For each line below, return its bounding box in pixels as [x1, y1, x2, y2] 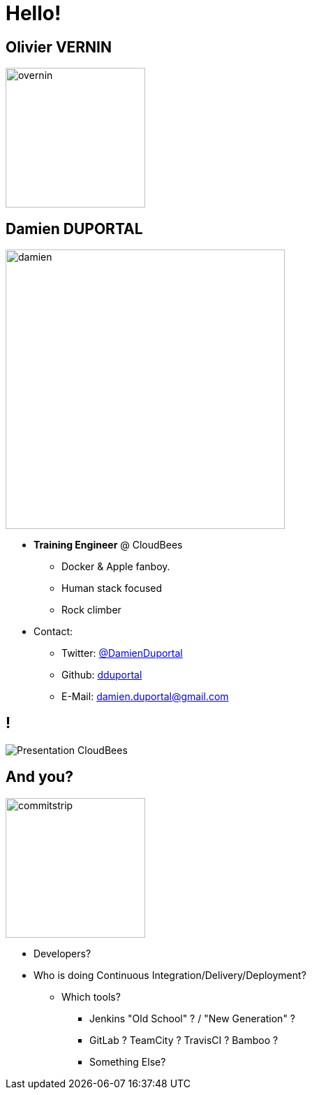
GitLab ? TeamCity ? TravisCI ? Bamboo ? [89, 1034, 278, 1046]
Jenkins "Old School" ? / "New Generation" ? [89, 1012, 295, 1024]
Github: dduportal [61, 669, 142, 681]
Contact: [34, 625, 73, 638]
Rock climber [61, 604, 121, 616]
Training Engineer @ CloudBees [34, 539, 183, 551]
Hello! [6, 1, 61, 25]
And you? [6, 768, 73, 786]
